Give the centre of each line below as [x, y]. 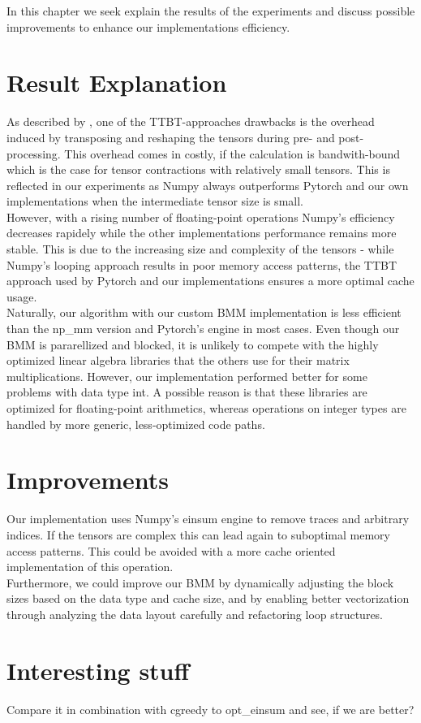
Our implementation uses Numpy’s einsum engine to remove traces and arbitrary [208, 519]
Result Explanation [117, 82]
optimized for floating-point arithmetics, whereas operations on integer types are [206, 408]
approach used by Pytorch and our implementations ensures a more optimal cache [210, 281]
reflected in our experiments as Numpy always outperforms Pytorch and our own [208, 185]
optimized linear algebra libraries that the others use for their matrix [178, 360]
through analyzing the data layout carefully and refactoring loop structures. [195, 614]
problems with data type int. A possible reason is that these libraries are [187, 392]
